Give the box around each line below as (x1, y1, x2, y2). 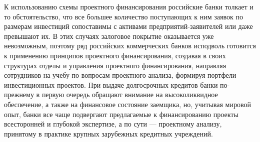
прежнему (4, 89, 34, 100)
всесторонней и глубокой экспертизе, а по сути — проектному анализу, (4, 119, 222, 129)
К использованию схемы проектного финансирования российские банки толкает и (4, 1, 253, 11)
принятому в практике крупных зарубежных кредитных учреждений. (4, 128, 213, 139)
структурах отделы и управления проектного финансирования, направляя (4, 60, 226, 70)
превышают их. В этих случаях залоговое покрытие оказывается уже (4, 30, 214, 41)
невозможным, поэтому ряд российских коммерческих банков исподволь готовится (4, 40, 256, 51)
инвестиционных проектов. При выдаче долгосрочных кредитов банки (4, 79, 218, 90)
